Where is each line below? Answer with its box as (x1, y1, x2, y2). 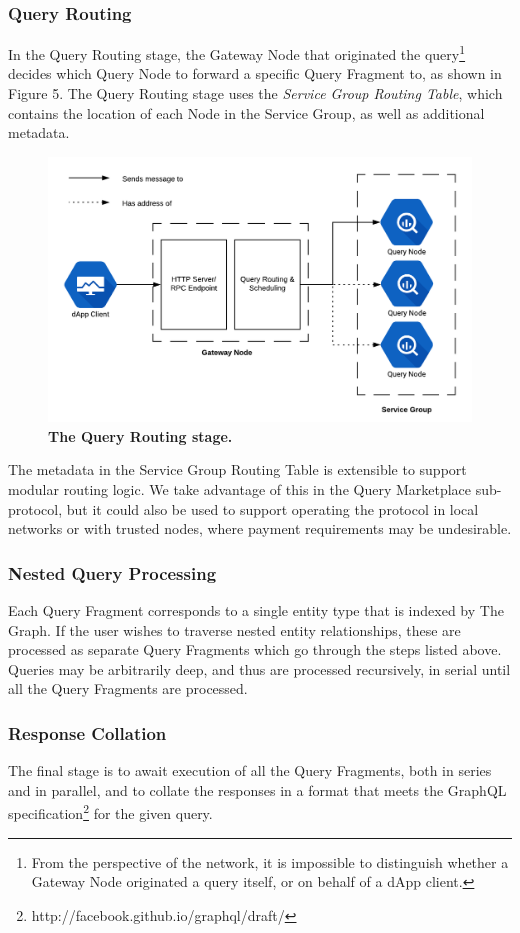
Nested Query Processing (8, 560, 217, 585)
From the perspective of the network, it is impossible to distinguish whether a (31, 851, 509, 872)
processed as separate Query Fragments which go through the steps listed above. (8, 639, 502, 660)
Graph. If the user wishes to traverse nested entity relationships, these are (8, 619, 461, 640)
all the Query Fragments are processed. (8, 678, 248, 699)
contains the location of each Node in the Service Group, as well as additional (8, 102, 485, 123)
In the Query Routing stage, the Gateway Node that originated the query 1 (8, 41, 466, 64)
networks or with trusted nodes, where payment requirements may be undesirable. (8, 518, 512, 539)
